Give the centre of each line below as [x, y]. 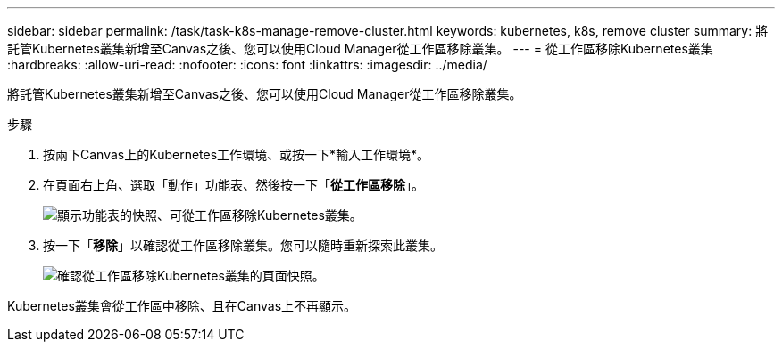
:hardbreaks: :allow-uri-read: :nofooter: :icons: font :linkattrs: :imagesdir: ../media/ [247, 65]
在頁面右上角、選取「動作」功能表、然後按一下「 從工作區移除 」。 [233, 185]
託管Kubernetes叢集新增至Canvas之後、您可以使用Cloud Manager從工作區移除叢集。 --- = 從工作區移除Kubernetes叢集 [360, 49]
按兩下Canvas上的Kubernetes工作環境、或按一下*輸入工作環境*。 [237, 154]
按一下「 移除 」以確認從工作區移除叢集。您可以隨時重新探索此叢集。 [243, 245]
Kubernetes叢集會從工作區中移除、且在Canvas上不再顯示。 [182, 306]
